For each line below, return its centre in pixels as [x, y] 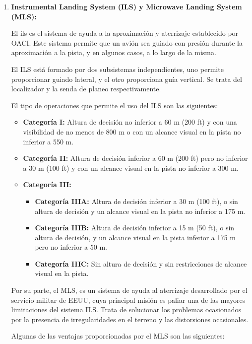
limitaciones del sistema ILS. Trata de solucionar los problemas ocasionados [126, 310]
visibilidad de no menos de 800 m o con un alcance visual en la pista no [132, 131]
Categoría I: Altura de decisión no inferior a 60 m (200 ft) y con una [130, 122]
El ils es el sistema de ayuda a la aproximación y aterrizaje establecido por [125, 33]
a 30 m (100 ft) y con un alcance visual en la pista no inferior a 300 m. [131, 168]
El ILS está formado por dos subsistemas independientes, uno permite [117, 69]
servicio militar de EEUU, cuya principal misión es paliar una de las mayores [128, 300]
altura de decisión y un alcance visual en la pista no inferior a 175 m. [140, 211]
